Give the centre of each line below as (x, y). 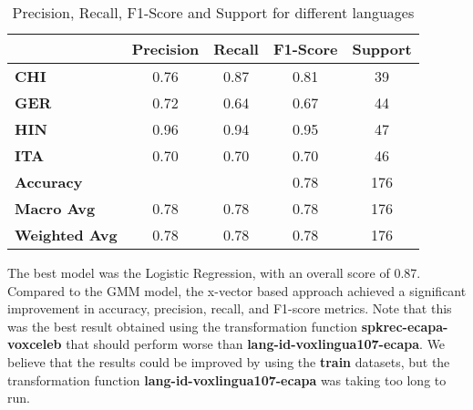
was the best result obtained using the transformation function (182, 326)
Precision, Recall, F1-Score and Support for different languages (213, 12)
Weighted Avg (66, 235)
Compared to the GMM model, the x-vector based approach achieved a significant (237, 290)
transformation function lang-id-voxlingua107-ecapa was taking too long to (227, 379)
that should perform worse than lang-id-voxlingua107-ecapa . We (256, 344)
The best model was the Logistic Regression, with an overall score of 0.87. (214, 272)
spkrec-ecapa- (405, 326)
